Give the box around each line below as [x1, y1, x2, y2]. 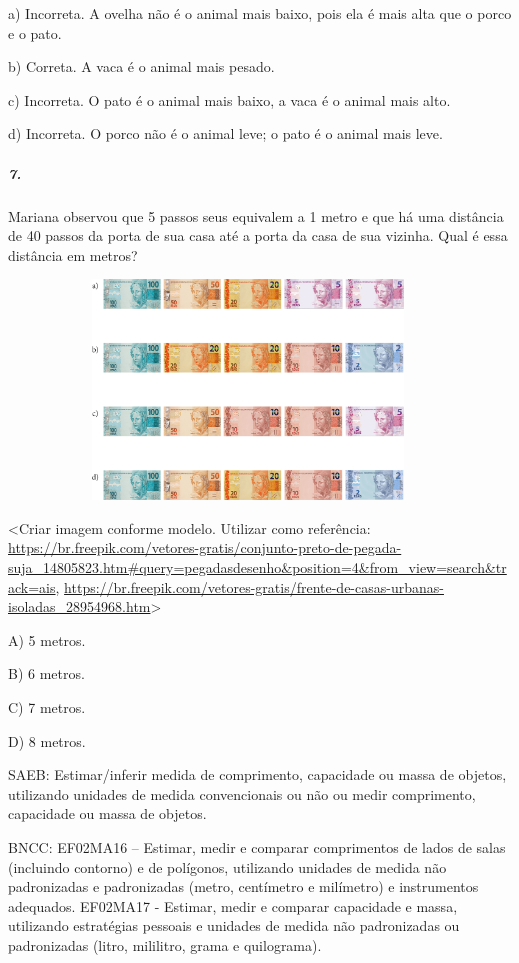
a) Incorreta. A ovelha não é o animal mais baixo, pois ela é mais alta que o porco [8, 3, 512, 23]
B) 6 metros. [8, 663, 85, 684]
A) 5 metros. [8, 629, 86, 650]
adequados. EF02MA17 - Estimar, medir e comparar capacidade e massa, [8, 895, 458, 916]
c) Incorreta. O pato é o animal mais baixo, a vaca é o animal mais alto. [8, 89, 451, 110]
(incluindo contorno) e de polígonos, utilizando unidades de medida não [8, 856, 447, 877]
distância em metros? [8, 244, 138, 265]
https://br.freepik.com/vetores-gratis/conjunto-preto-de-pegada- [8, 537, 402, 558]
